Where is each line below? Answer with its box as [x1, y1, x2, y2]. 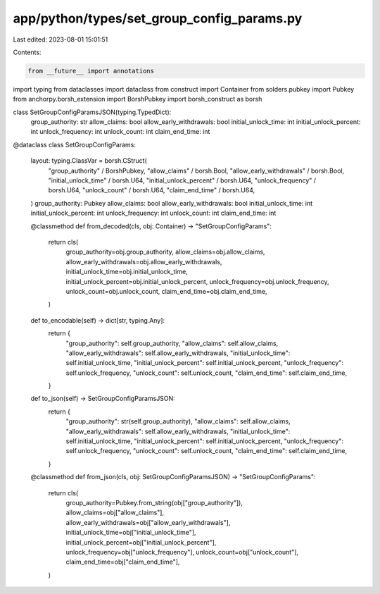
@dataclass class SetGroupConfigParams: [13, 140, 137, 149]
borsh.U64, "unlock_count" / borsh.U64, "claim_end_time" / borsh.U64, [48, 186, 255, 194]
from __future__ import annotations [27, 67, 155, 75]
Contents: [13, 48, 42, 56]
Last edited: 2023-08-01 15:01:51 [13, 35, 108, 44]
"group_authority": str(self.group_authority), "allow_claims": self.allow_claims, [65, 417, 291, 426]
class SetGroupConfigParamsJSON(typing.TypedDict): [13, 108, 172, 116]
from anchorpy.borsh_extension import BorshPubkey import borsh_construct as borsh [13, 95, 262, 104]
